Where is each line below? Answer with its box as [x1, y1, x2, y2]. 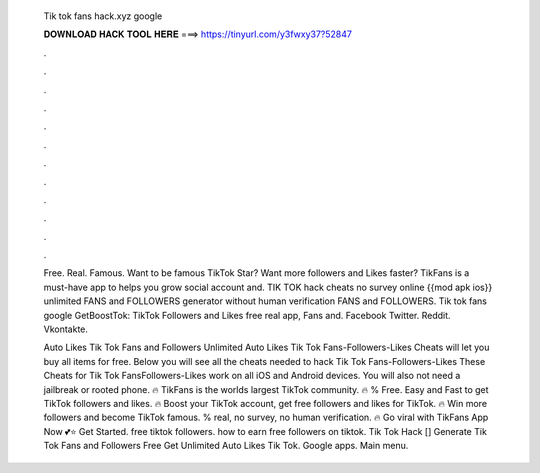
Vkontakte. [43, 323, 89, 335]
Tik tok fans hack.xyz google [43, 10, 163, 22]
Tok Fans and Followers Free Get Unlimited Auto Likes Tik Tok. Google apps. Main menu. [43, 440, 409, 452]
